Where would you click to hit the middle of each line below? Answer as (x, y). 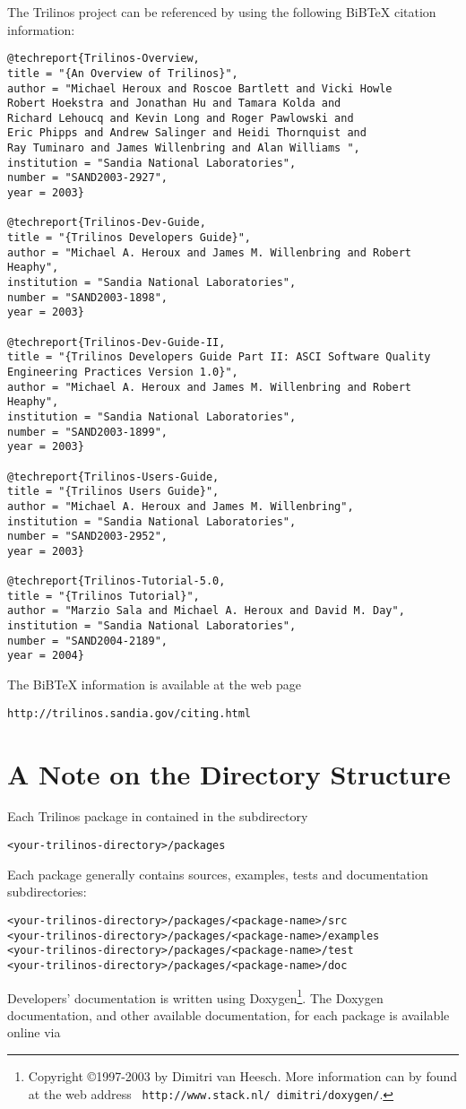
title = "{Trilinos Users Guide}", (113, 492)
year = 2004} (46, 656)
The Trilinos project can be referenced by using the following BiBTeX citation (222, 12)
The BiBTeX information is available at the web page (154, 684)
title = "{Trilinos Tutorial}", (104, 596)
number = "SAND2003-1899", (87, 432)
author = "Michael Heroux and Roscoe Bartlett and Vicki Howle (200, 88)
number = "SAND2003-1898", (87, 297)
